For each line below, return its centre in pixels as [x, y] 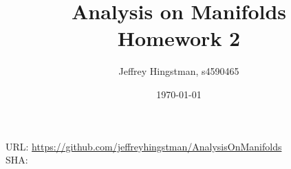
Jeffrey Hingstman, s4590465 [179, 71]
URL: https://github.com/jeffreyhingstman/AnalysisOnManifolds [144, 146]
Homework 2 [179, 38]
